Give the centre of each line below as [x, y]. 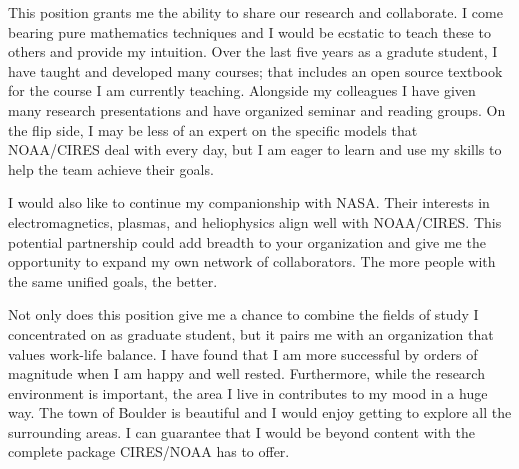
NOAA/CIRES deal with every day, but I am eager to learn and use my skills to [255, 149]
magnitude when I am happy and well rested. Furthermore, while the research [246, 373]
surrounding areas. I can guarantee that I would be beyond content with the [241, 431]
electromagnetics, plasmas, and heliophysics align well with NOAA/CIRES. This [255, 221]
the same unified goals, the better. [113, 280]
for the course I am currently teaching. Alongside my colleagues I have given [242, 90]
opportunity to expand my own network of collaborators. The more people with [252, 261]
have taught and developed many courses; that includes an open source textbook [255, 70]
